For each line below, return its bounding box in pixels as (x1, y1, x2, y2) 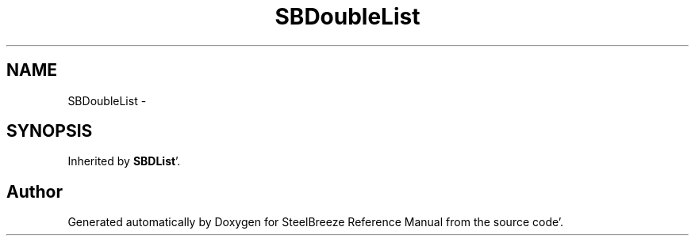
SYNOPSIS (6, 121, 93, 142)
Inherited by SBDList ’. (67, 154, 181, 168)
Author (6, 181, 63, 202)
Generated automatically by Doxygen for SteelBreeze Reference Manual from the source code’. (67, 215, 564, 229)
